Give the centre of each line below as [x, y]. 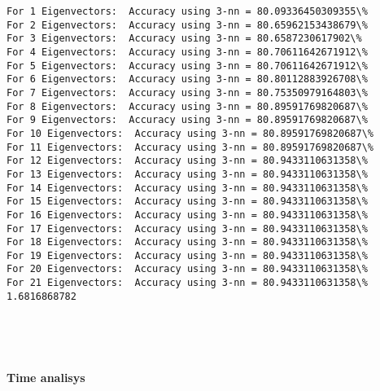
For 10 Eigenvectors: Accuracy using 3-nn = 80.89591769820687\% [190, 133]
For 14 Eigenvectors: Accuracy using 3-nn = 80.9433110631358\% [187, 188]
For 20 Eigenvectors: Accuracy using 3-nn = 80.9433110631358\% [187, 269]
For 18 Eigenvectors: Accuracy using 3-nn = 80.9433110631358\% [187, 242]
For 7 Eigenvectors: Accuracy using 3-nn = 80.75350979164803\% [187, 92]
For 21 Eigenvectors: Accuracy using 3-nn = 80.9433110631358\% [187, 283]
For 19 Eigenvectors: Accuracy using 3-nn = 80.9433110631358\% [187, 255]
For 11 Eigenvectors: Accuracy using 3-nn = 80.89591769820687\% [190, 147]
